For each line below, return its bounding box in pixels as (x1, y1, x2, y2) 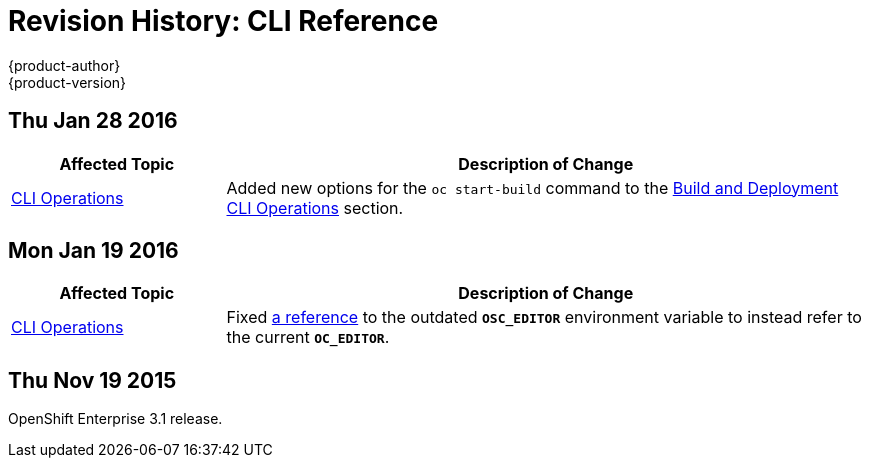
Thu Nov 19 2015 (8, 367, 177, 393)
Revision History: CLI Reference (8, 4, 439, 38)
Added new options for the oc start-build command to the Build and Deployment (226, 177, 839, 198)
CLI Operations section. (226, 197, 404, 218)
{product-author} (8, 56, 121, 74)
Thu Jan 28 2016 (8, 108, 178, 134)
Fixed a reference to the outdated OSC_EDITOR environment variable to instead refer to (226, 307, 862, 328)
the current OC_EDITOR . (226, 327, 390, 348)
